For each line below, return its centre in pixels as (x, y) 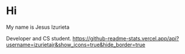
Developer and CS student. (39, 38)
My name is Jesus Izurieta (38, 27)
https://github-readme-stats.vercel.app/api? (126, 38)
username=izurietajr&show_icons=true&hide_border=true (76, 45)
